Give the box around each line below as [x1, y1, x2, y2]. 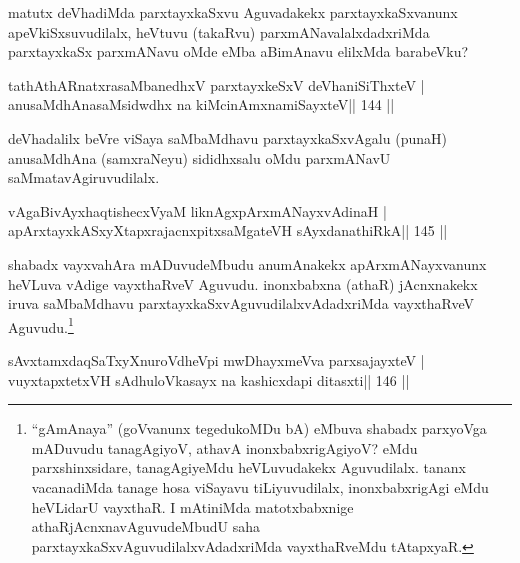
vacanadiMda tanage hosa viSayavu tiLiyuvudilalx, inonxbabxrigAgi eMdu [31, 476, 489, 497]
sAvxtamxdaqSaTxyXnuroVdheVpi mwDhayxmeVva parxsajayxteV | [8, 349, 425, 370]
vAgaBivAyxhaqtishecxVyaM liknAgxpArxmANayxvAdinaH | [8, 200, 387, 221]
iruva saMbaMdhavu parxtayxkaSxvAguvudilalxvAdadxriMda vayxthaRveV [8, 293, 475, 314]
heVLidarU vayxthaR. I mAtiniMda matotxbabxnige [31, 496, 354, 517]
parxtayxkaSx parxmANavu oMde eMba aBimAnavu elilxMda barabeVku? [8, 41, 469, 62]
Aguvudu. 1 [8, 313, 74, 337]
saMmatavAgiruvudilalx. [8, 167, 160, 188]
